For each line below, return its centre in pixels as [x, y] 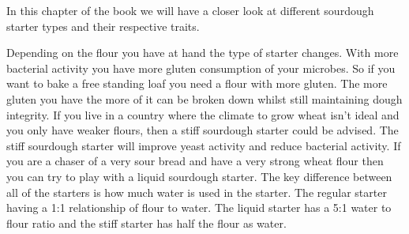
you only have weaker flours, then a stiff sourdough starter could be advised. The [203, 130]
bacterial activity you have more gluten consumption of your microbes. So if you [201, 68]
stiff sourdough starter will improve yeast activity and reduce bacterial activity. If [204, 145]
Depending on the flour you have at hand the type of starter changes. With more [203, 53]
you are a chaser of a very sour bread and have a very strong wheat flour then [195, 161]
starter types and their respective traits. [103, 26]
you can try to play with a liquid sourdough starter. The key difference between [199, 176]
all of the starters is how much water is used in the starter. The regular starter [197, 192]
